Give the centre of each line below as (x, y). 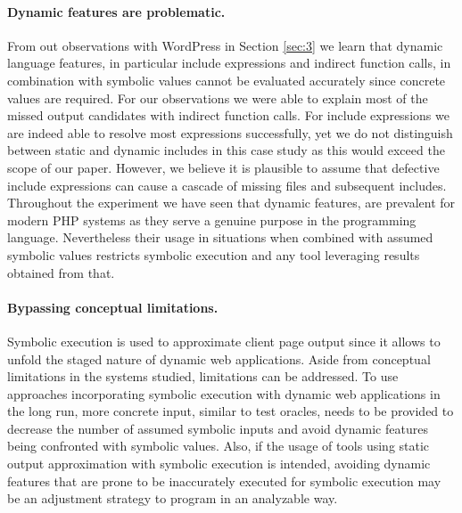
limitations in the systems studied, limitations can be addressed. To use (203, 376)
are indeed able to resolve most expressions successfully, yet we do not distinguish (230, 132)
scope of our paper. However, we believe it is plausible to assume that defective (223, 167)
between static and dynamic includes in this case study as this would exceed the (226, 150)
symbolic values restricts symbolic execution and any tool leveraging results (214, 254)
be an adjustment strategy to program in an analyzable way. (173, 498)
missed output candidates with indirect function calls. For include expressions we (228, 115)
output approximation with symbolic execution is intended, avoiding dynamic (219, 464)
